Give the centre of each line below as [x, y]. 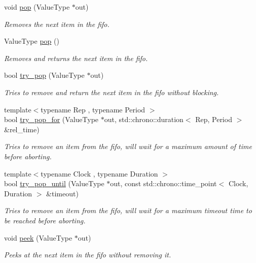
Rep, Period [214, 119]
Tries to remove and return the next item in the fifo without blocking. [112, 92]
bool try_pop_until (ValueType [54, 183]
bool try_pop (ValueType [44, 75]
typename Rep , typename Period [93, 109]
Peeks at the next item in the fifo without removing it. [88, 255]
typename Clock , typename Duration [99, 173]
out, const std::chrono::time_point [163, 183]
